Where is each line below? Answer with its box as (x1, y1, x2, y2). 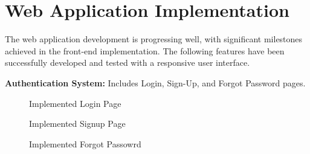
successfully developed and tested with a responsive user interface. (5, 56, 250, 69)
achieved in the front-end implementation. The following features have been (5, 44, 285, 57)
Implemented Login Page (29, 97, 121, 109)
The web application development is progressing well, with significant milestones (5, 33, 303, 45)
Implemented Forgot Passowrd (29, 137, 141, 150)
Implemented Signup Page (29, 117, 126, 130)
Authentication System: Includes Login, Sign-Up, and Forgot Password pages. (5, 76, 306, 89)
